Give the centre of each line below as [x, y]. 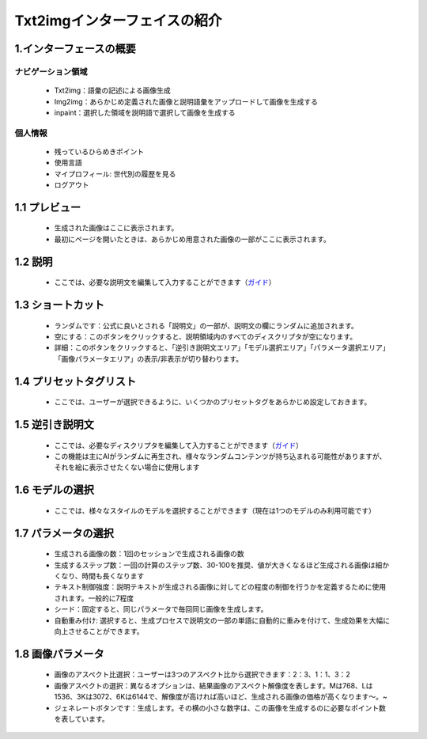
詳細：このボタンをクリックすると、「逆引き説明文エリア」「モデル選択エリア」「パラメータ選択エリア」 [222, 347]
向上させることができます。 [99, 631]
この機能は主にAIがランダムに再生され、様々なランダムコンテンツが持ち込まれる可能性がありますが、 [220, 457]
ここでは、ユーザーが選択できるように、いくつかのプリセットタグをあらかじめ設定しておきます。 [213, 402]
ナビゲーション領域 [51, 71]
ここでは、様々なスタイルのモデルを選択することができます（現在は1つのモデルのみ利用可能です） [215, 510]
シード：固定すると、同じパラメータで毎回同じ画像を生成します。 [161, 609]
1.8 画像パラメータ [59, 654]
